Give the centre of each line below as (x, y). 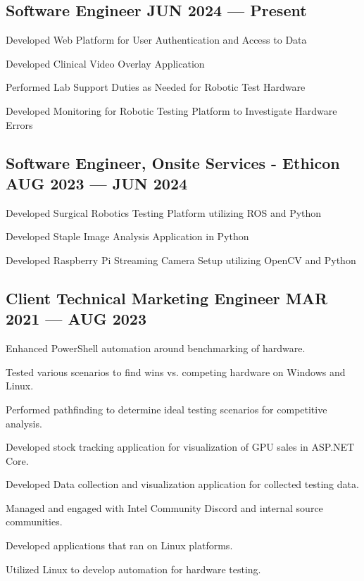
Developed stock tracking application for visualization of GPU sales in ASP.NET (180, 447)
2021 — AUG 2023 (76, 319)
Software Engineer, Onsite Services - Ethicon (173, 162)
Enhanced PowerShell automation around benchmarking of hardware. (156, 348)
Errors (19, 124)
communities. (34, 521)
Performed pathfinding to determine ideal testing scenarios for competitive (167, 409)
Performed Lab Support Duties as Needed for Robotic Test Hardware (156, 87)
